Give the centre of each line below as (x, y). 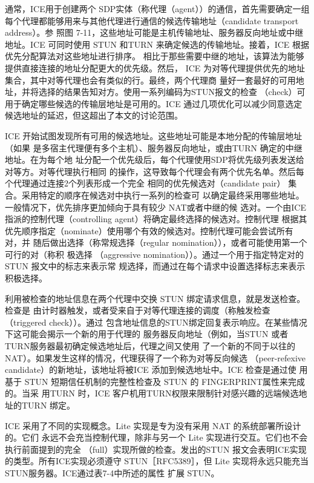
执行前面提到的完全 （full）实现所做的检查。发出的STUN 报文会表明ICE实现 (156, 449)
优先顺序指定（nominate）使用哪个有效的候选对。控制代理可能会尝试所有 (149, 230)
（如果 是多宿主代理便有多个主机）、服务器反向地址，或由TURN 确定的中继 (154, 147)
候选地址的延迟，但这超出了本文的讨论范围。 (94, 115)
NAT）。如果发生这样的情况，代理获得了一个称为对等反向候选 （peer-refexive (155, 357)
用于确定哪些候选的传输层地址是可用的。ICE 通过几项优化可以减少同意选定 (154, 103)
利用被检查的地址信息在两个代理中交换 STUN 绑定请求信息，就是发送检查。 (155, 298)
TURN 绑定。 (48, 405)
